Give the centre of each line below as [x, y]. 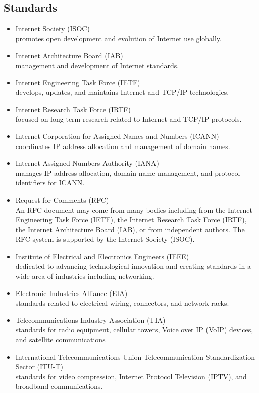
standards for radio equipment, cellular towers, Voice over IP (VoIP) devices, [134, 330]
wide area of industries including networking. [85, 276]
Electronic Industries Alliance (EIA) [71, 293]
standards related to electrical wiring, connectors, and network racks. [122, 303]
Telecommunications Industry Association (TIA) [90, 320]
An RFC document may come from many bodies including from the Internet [134, 209]
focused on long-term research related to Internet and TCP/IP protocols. [128, 119]
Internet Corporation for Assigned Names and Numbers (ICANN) [117, 136]
